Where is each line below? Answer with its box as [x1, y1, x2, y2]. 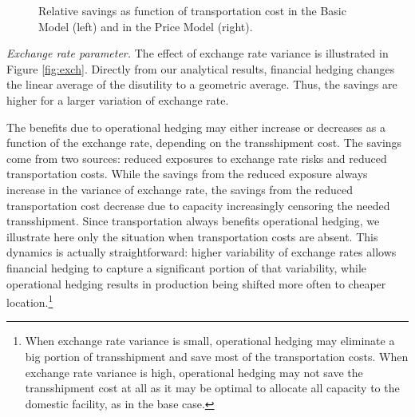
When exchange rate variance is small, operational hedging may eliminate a [25, 332, 395, 349]
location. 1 [6, 292, 53, 310]
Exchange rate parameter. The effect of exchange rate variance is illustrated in [6, 45, 389, 62]
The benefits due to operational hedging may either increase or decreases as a [6, 118, 385, 135]
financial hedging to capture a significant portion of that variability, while [6, 259, 366, 276]
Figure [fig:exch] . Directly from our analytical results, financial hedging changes [6, 60, 395, 77]
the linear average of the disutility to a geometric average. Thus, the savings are [6, 76, 397, 93]
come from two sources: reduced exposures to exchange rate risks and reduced [6, 149, 387, 166]
